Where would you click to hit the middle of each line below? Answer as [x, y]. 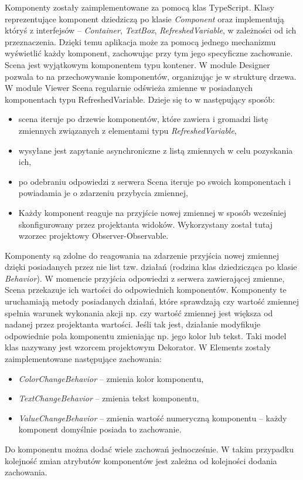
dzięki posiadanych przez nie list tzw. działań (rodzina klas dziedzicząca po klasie [151, 267]
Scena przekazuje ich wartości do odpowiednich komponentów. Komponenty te [146, 290]
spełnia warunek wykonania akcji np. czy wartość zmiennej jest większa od [139, 312]
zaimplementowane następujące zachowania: [83, 359]
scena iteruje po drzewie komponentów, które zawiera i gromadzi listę [143, 119]
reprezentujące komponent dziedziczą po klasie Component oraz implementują [144, 18]
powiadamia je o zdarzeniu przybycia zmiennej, [103, 193]
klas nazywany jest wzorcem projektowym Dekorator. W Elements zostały [138, 347]
